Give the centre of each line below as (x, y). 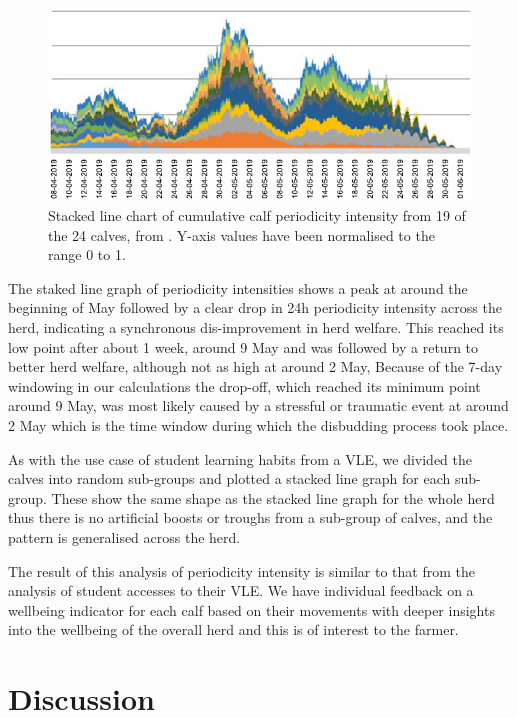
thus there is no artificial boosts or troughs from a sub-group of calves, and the (250, 517)
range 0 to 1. (87, 254)
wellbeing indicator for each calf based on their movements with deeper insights (251, 609)
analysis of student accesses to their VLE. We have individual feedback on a (241, 590)
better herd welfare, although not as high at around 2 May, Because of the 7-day (255, 366)
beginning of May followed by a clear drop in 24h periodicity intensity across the (255, 307)
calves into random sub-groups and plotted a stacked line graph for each (229, 478)
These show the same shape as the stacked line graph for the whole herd (273, 497)
